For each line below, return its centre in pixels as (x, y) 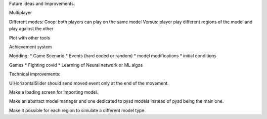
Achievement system (30, 46)
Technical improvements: (35, 74)
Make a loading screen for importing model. (54, 92)
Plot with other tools (30, 38)
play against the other (31, 29)
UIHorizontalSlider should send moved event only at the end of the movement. (89, 83)
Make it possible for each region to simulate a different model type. (77, 110)
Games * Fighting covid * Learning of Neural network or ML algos (76, 65)
